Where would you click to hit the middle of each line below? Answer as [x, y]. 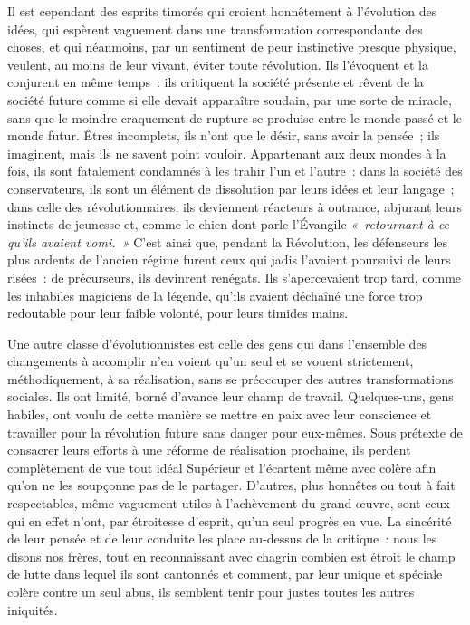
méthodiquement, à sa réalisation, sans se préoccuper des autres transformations [230, 378]
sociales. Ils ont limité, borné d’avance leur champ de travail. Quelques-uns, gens [230, 396]
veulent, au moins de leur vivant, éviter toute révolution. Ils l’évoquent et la [218, 64]
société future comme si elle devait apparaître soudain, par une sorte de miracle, [230, 99]
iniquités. [33, 609]
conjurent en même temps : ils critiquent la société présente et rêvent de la [216, 82]
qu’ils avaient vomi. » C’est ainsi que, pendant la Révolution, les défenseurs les [228, 241]
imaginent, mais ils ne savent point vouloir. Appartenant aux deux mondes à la [227, 153]
